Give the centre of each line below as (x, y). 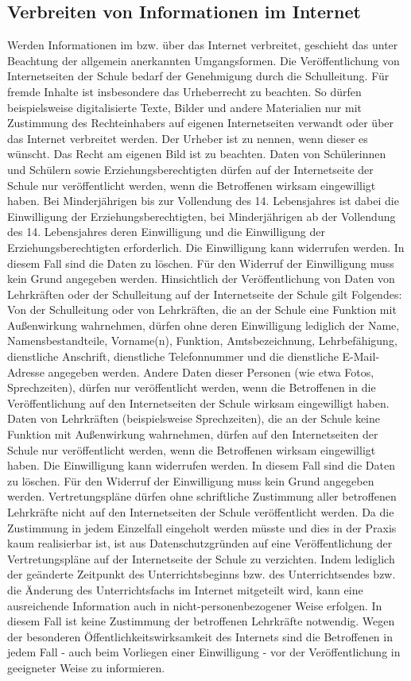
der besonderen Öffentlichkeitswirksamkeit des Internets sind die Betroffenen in (200, 636)
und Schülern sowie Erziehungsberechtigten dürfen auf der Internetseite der (190, 169)
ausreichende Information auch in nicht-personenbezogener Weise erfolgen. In (195, 605)
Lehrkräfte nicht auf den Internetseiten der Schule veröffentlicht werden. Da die (201, 512)
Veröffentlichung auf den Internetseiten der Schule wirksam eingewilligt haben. (198, 402)
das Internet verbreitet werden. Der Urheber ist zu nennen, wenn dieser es (188, 138)
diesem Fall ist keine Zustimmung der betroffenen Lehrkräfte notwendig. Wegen (201, 621)
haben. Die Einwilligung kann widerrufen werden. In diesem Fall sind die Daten (201, 465)
